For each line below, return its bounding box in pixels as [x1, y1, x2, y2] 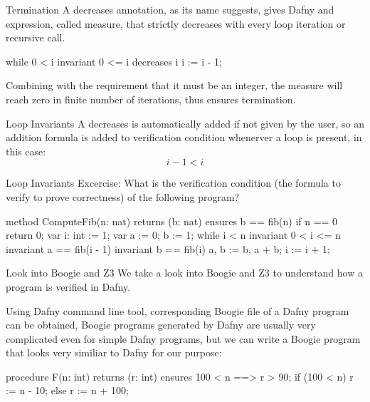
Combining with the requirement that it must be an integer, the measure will [6, 78, 343, 93]
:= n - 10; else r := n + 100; [6, 383, 129, 398]
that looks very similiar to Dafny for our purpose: [6, 345, 222, 360]
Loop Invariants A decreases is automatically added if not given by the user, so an [6, 115, 364, 130]
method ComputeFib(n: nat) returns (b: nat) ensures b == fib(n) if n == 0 [6, 213, 338, 228]
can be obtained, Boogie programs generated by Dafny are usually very [6, 317, 316, 332]
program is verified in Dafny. [6, 279, 131, 294]
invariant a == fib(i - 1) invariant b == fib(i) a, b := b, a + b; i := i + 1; [6, 241, 330, 256]
